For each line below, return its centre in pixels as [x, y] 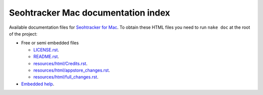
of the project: [23, 34]
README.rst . [46, 57]
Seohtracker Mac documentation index [90, 13]
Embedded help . [38, 84]
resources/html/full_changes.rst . [66, 77]
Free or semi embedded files [50, 43]
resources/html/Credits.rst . [60, 63]
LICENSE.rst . [46, 50]
